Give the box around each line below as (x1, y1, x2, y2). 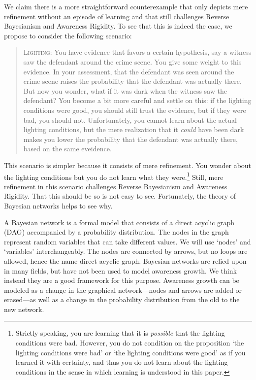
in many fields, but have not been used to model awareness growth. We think (4, 265, 237, 276)
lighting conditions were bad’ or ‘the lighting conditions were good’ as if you (15, 347, 246, 357)
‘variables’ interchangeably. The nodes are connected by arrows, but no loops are (4, 246, 248, 256)
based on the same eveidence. (23, 143, 112, 154)
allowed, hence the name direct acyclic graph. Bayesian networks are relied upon (4, 255, 247, 266)
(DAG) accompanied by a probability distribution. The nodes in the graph (4, 227, 229, 237)
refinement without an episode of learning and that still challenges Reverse (4, 11, 229, 21)
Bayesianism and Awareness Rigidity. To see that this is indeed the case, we (4, 21, 232, 31)
